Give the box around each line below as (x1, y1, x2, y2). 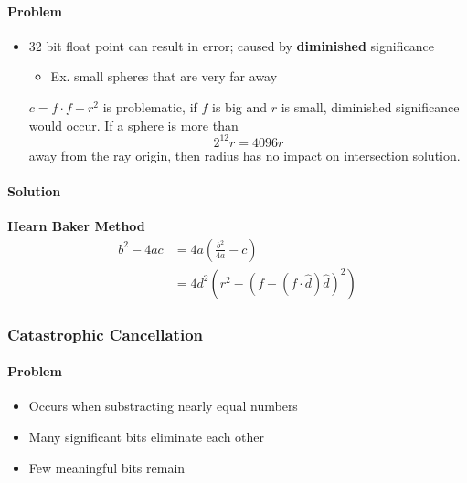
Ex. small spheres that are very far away (50, 67, 278, 86)
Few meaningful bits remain (28, 457, 186, 477)
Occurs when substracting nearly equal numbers (28, 396, 298, 415)
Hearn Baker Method (7, 216, 145, 236)
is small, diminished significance (281, 97, 460, 116)
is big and (212, 97, 267, 116)
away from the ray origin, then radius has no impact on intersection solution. (28, 145, 461, 164)
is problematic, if (102, 97, 197, 116)
